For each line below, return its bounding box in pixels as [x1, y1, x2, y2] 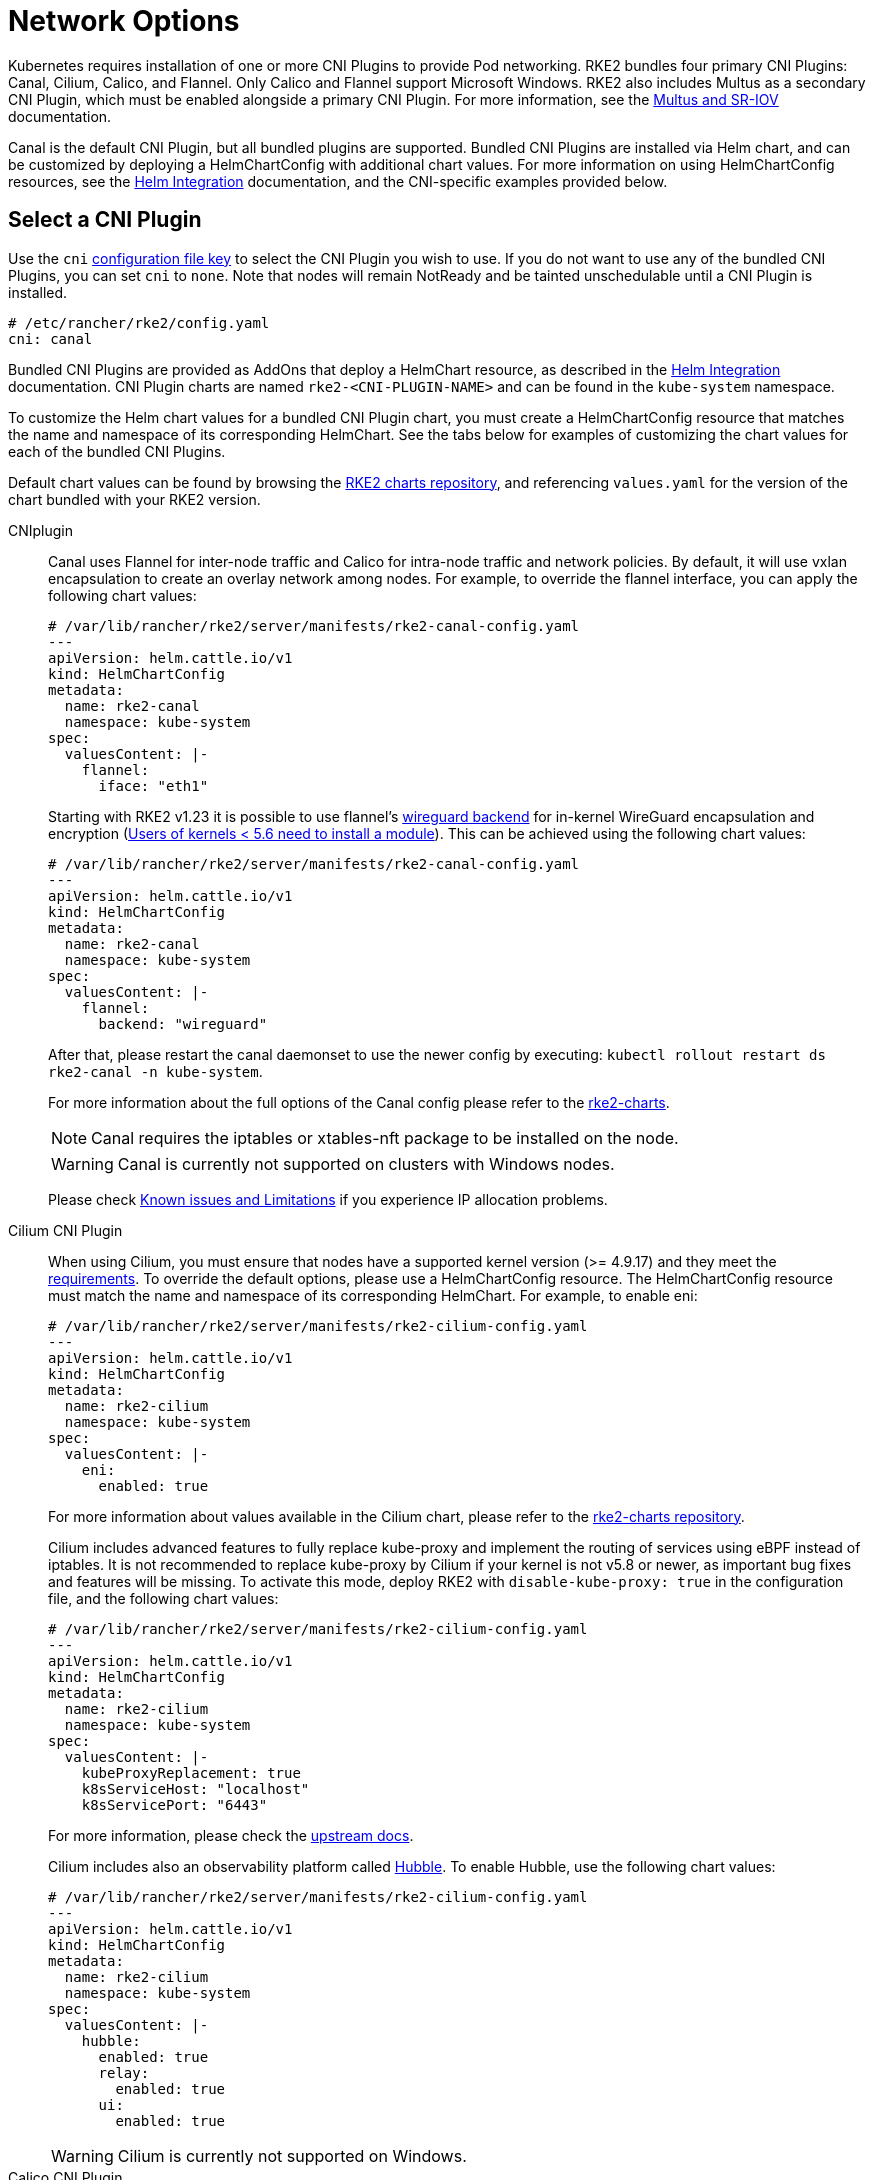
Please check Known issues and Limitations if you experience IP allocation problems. [48, 1190, 608, 1208]
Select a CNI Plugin [8, 207, 202, 233]
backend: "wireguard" [98, 1015, 268, 1032]
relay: [98, 2064, 150, 2081]
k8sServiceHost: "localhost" [81, 1780, 310, 1797]
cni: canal [8, 330, 93, 347]
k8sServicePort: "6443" [81, 1796, 268, 1813]
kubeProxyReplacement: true [81, 1764, 301, 1781]
